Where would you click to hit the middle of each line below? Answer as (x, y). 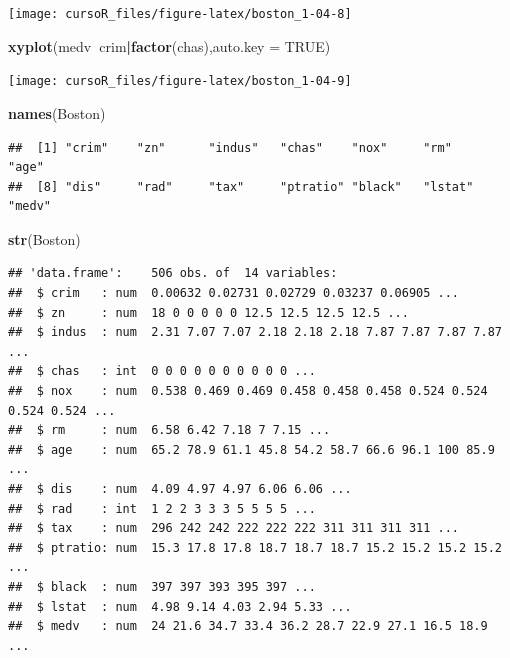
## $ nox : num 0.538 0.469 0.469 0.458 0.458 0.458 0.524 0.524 (248, 391)
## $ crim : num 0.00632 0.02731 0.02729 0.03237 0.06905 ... (234, 293)
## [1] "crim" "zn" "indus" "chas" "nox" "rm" (230, 147)
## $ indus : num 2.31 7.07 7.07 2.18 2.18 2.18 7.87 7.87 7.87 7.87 (255, 332)
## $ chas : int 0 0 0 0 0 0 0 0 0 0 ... (162, 371)
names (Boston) (57, 112)
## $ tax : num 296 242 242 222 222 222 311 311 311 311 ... (234, 528)
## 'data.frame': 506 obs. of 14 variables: (173, 273)
